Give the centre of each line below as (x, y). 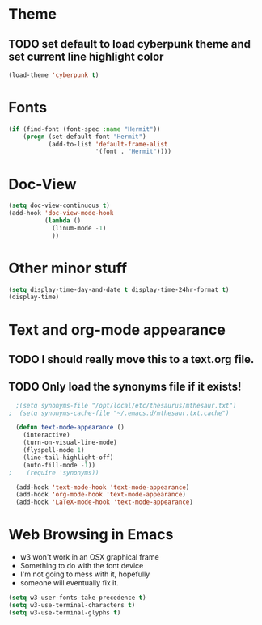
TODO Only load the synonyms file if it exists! (125, 387)
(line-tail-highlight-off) (68, 458)
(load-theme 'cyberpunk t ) (54, 75)
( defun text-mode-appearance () (70, 428)
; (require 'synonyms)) (54, 473)
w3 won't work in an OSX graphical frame (89, 557)
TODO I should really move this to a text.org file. (131, 359)
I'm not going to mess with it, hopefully (85, 574)
